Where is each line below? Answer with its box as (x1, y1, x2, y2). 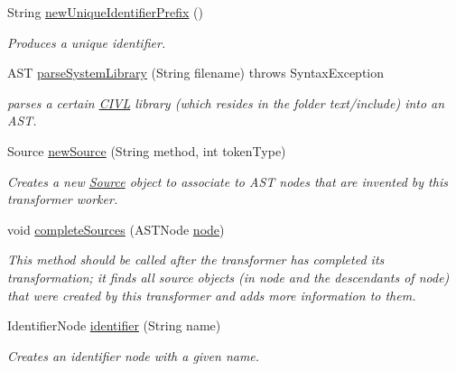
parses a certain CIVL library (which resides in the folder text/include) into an (7, 93, 445, 112)
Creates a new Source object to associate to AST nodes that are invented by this (7, 172, 448, 190)
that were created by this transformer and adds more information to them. (7, 285, 416, 304)
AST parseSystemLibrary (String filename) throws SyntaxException (7, 63, 384, 82)
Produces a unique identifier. (7, 32, 166, 51)
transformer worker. (7, 190, 118, 209)
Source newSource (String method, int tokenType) (7, 141, 286, 160)
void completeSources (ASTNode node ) (7, 219, 225, 238)
